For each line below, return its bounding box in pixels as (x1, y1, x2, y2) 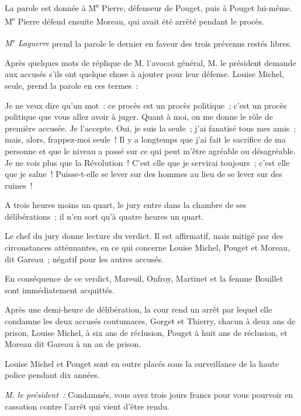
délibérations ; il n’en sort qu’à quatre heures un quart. (5, 210, 204, 222)
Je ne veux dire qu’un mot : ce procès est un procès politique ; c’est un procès (5, 99, 287, 111)
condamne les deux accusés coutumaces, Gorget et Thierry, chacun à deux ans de (5, 315, 296, 327)
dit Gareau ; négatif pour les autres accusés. (5, 252, 164, 265)
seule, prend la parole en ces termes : (5, 79, 139, 91)
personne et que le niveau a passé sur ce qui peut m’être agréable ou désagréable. (5, 144, 296, 157)
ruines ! (5, 179, 33, 191)
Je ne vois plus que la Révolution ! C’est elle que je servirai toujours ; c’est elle (5, 156, 290, 168)
